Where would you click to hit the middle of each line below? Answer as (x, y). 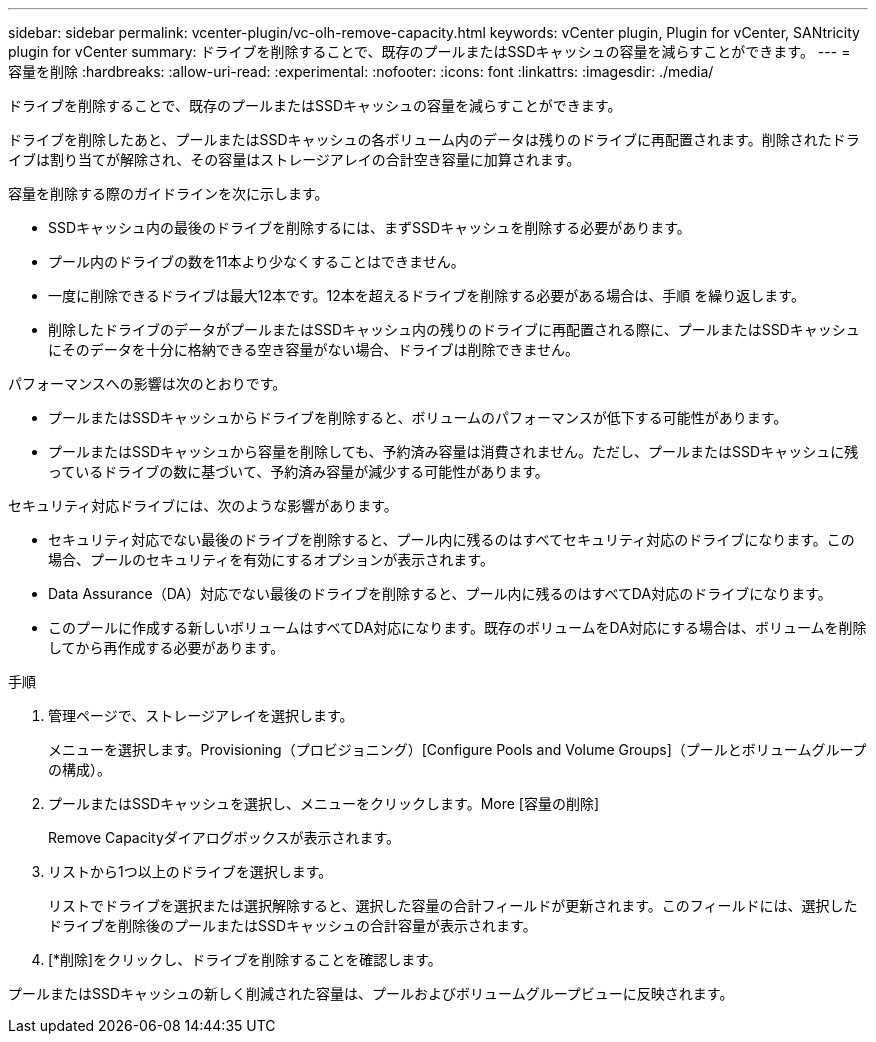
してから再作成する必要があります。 (166, 647)
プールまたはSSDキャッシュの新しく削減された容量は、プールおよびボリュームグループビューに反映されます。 (371, 993)
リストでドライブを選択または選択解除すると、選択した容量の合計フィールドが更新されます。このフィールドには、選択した (453, 905)
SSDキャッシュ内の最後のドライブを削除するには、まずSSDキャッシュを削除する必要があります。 (369, 227)
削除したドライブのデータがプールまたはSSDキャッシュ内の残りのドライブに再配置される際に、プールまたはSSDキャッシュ (454, 329)
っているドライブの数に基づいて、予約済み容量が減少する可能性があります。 (298, 471)
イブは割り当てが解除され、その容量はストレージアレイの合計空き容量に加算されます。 (294, 159)
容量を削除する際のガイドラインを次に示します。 (168, 193)
